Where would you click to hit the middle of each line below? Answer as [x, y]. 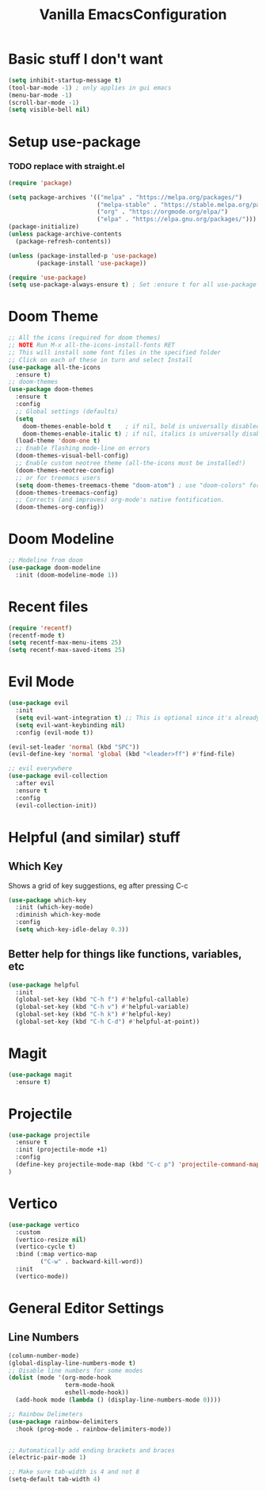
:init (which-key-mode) [54, 907]
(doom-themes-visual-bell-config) [72, 456]
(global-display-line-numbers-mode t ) [72, 1363]
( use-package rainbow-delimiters [63, 1421]
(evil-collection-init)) [56, 805]
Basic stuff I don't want [86, 59]
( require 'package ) [40, 183]
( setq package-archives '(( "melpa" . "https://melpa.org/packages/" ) [125, 197]
